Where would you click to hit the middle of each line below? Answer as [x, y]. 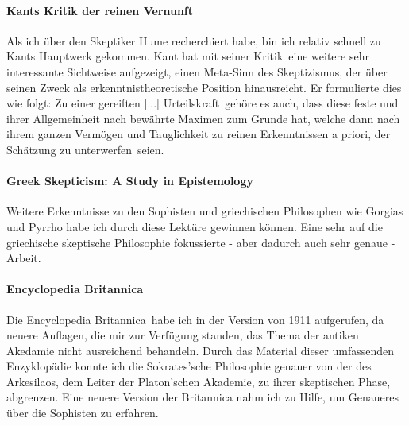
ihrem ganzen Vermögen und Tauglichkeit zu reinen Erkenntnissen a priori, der [199, 134]
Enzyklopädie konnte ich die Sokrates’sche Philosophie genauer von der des [189, 366]
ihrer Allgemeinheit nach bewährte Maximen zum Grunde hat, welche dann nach [203, 118]
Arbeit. [24, 258]
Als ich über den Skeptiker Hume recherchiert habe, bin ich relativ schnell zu [194, 40]
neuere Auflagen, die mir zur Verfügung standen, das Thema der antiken [183, 335]
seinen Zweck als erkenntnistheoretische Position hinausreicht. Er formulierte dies [204, 87]
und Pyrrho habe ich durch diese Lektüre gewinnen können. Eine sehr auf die [195, 226]
